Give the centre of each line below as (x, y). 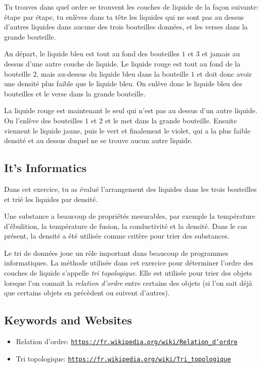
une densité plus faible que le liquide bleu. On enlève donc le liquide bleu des (123, 84)
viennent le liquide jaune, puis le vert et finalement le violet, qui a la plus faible (127, 130)
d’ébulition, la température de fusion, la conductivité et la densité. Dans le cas (126, 226)
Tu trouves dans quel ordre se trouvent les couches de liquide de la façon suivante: (132, 7)
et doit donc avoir (224, 73)
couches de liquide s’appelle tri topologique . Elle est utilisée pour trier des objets (128, 273)
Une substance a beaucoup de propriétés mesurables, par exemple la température (130, 216)
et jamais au (221, 54)
